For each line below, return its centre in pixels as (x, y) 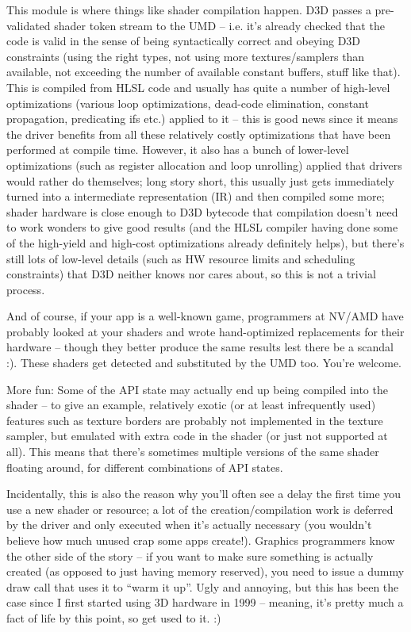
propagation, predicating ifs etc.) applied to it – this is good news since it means (202, 119)
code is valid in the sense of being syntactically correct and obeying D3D (184, 41)
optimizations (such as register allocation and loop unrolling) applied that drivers (204, 165)
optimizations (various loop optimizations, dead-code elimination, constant (188, 103)
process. (26, 289)
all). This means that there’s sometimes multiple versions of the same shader (193, 452)
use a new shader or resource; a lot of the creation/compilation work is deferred (200, 509)
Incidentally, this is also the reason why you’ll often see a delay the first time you (204, 494)
